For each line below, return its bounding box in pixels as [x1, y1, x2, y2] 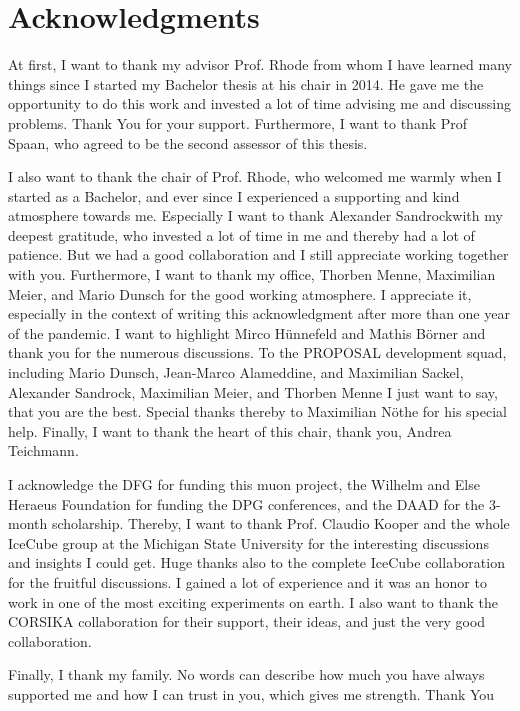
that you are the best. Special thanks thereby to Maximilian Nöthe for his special [8, 401, 507, 422]
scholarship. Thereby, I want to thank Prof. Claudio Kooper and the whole [51, 513, 510, 534]
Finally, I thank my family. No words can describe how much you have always [8, 664, 485, 685]
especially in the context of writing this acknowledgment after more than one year [8, 303, 510, 324]
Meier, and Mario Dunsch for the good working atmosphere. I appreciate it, [8, 283, 472, 304]
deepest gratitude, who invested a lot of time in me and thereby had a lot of [8, 224, 475, 245]
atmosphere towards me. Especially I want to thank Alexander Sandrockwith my [8, 205, 503, 226]
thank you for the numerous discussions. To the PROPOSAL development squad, [8, 342, 507, 363]
